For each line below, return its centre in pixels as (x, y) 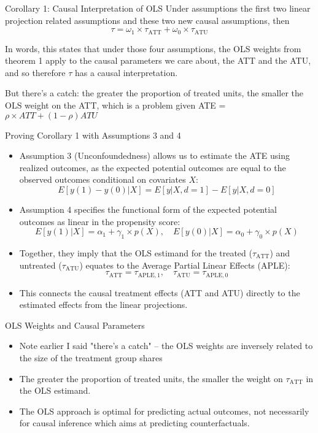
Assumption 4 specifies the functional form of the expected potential (148, 209)
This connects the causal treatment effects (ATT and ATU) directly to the (160, 292)
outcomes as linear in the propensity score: (100, 221)
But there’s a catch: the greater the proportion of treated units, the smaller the (154, 93)
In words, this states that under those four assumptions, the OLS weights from (153, 48)
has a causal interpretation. (126, 72)
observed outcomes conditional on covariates (103, 179)
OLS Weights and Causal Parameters (75, 325)
